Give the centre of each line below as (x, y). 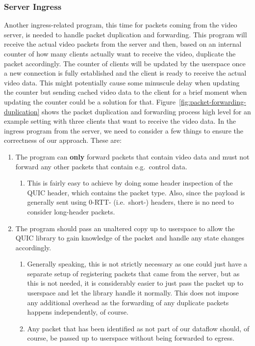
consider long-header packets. (71, 211)
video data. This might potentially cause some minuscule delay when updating (122, 82)
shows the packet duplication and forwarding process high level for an (146, 111)
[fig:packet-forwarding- (213, 101)
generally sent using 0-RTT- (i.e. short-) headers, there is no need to (130, 202)
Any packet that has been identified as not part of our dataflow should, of (138, 328)
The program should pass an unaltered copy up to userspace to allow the (125, 228)
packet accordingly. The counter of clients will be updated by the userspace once (125, 63)
